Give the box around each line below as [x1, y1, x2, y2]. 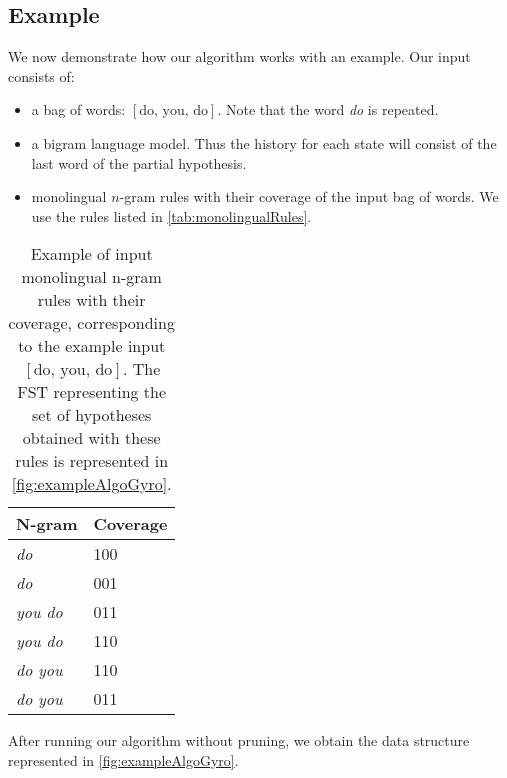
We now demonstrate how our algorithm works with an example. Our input [8, 46, 471, 67]
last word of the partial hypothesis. [31, 152, 247, 173]
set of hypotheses [32, 403, 152, 427]
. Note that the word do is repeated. [217, 99, 439, 120]
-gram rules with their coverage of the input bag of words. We [119, 186, 499, 207]
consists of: [8, 65, 75, 86]
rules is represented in [15, 449, 169, 473]
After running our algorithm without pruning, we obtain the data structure [8, 730, 470, 751]
